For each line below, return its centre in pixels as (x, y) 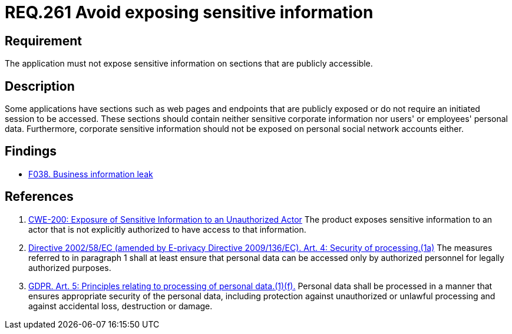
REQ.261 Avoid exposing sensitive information (189, 12)
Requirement (44, 41)
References (39, 197)
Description (40, 86)
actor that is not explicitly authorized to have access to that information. (167, 229)
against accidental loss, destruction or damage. (120, 306)
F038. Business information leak (91, 174)
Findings (31, 151)
